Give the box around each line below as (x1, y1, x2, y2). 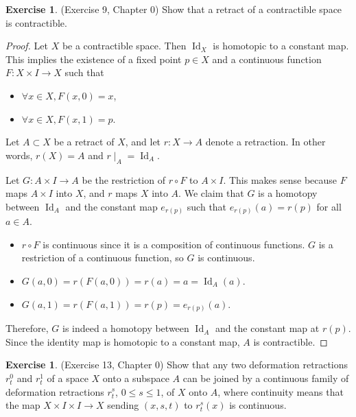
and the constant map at (215, 321, 320, 335)
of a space (47, 370, 88, 385)
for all (316, 199, 342, 213)
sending (107, 398, 139, 412)
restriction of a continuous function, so (21, 250, 184, 265)
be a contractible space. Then (62, 38, 187, 53)
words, (5, 147, 33, 162)
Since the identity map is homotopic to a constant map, (5, 334, 240, 348)
